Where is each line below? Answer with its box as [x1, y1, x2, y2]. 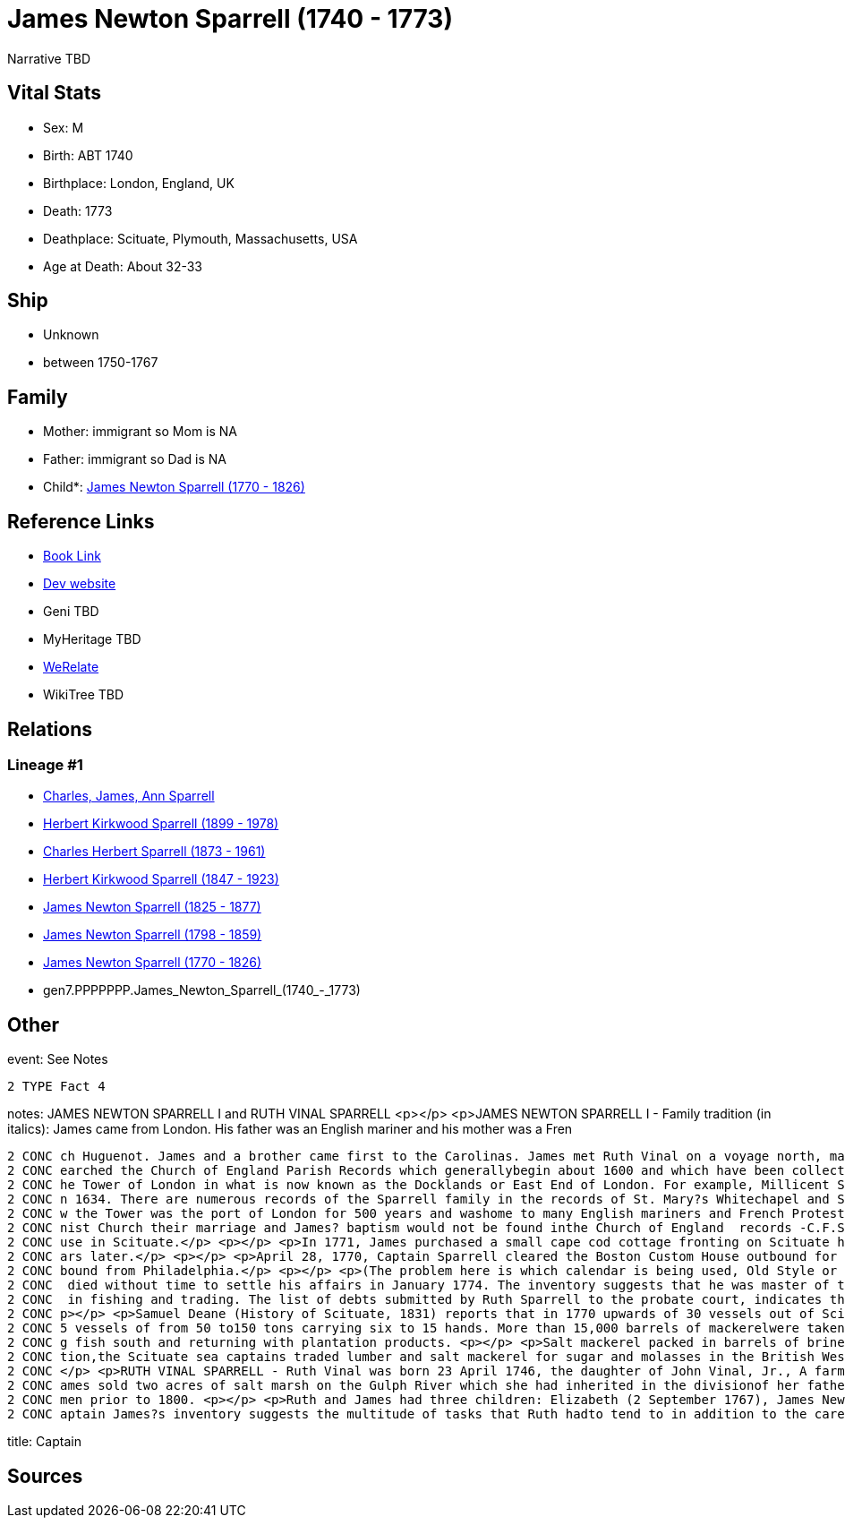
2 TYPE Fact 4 [7, 1079, 106, 1094]
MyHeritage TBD [43, 631, 141, 647]
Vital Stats [7, 81, 102, 105]
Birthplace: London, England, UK [43, 175, 235, 191]
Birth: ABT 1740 [43, 147, 133, 163]
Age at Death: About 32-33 [43, 258, 203, 274]
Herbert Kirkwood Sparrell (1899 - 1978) [43, 816, 279, 832]
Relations [7, 717, 93, 741]
